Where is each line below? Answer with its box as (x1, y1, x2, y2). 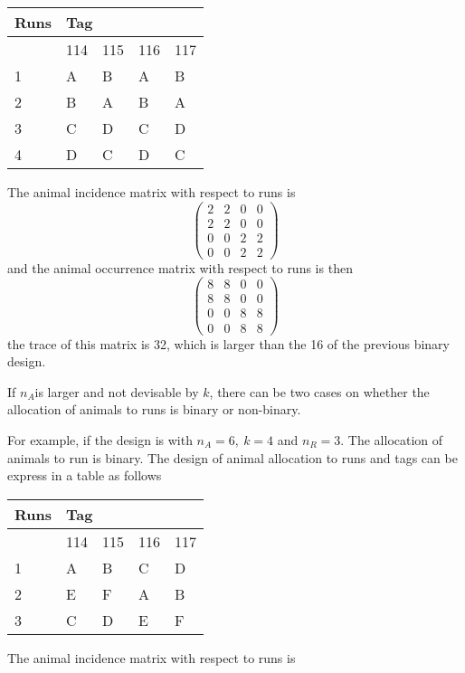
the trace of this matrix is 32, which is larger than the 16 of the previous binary (7, 334, 450, 353)
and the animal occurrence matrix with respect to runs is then (7, 258, 353, 277)
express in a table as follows (7, 466, 162, 485)
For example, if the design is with (7, 430, 193, 449)
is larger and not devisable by (34, 382, 199, 401)
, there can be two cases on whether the (209, 382, 430, 401)
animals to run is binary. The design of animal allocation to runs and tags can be (7, 448, 458, 467)
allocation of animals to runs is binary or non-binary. (7, 400, 301, 419)
